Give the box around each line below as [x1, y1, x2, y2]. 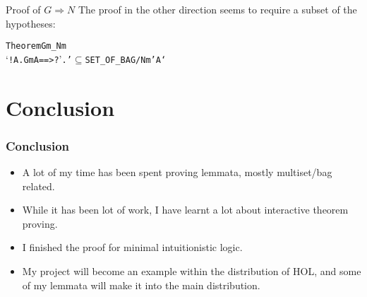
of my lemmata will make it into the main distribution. [22, 277, 260, 292]
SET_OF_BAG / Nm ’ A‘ [85, 54, 167, 65]
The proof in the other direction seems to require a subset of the [78, 2, 357, 16]
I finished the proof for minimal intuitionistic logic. [22, 240, 243, 255]
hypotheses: [6, 16, 56, 30]
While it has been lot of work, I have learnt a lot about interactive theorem [22, 202, 349, 217]
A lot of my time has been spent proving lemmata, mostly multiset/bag [22, 165, 332, 180]
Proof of [6, 2, 41, 16]
